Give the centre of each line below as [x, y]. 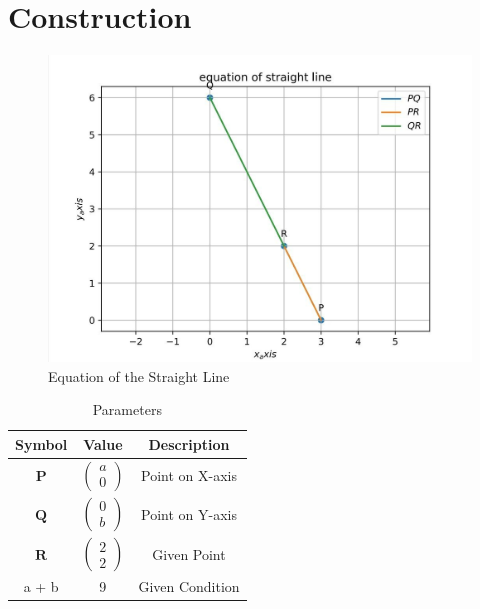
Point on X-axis [189, 475]
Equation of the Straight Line [139, 375]
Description [189, 443]
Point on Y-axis [189, 513]
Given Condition [189, 586]
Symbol [41, 443]
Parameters [127, 409]
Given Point [189, 553]
